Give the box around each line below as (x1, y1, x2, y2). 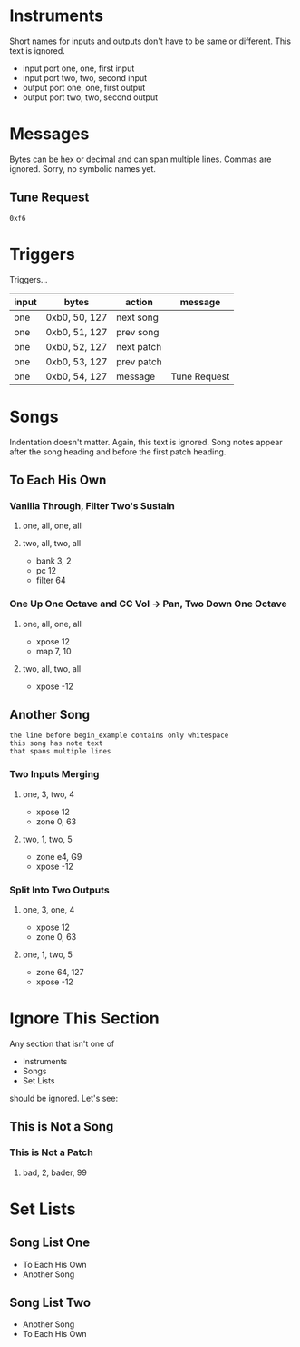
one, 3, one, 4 (22, 903, 75, 914)
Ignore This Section (9, 1008, 160, 1029)
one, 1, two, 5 (22, 949, 73, 960)
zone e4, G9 (35, 851, 82, 862)
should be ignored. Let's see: (9, 1093, 119, 1103)
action (125, 295, 154, 308)
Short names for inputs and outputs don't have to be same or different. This (9, 35, 292, 46)
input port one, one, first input (22, 63, 135, 74)
